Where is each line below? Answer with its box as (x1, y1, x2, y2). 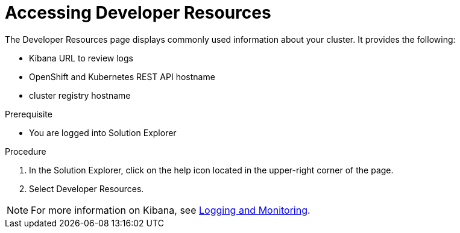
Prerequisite (5, 108, 52, 119)
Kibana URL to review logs (29, 52, 133, 63)
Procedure (5, 146, 46, 157)
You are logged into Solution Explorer (29, 127, 177, 138)
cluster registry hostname (29, 90, 131, 101)
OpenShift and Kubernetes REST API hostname (29, 71, 215, 82)
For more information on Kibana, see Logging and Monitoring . (31, 203, 310, 216)
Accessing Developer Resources (5, 2, 271, 23)
